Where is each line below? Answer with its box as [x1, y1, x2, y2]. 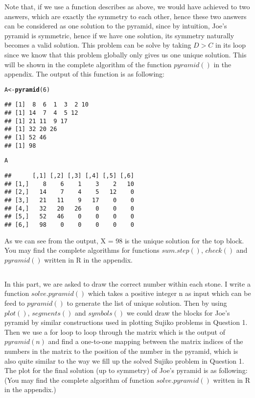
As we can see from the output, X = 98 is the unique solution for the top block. [4, 235, 244, 245]
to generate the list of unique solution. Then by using [67, 297, 227, 308]
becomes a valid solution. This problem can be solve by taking [4, 40, 191, 50]
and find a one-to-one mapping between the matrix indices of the [48, 336, 243, 346]
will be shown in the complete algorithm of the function [4, 59, 172, 69]
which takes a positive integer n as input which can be [88, 288, 251, 298]
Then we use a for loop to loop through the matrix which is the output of [4, 326, 226, 337]
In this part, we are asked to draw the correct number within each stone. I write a [4, 278, 251, 289]
